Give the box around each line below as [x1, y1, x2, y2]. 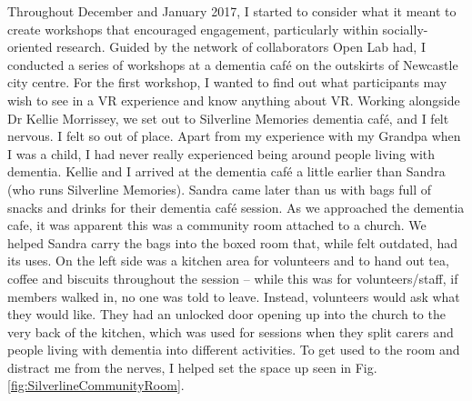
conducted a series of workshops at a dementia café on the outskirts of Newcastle [7, 55, 458, 74]
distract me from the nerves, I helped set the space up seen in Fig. [7, 357, 377, 376]
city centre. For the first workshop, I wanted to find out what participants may [7, 73, 447, 92]
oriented [7, 37, 53, 56]
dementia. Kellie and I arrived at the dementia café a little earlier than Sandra [7, 162, 446, 181]
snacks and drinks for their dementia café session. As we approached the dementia [7, 197, 465, 216]
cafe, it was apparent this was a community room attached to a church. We [7, 216, 427, 235]
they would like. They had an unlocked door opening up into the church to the [7, 305, 446, 324]
